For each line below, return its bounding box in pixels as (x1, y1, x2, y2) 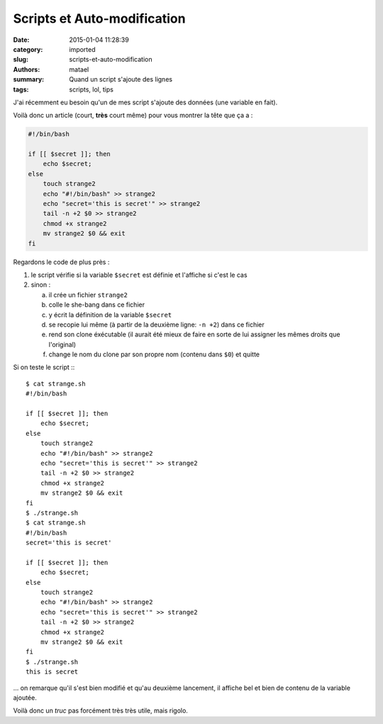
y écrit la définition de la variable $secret (48, 310, 172, 319)
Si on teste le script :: (13, 363, 75, 372)
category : (13, 45, 43, 53)
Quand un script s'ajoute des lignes (69, 75, 173, 84)
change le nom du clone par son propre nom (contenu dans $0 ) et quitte (48, 350, 260, 358)
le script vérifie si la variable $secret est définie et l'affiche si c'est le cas (30, 270, 248, 279)
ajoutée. (13, 693, 37, 702)
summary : (13, 75, 45, 84)
